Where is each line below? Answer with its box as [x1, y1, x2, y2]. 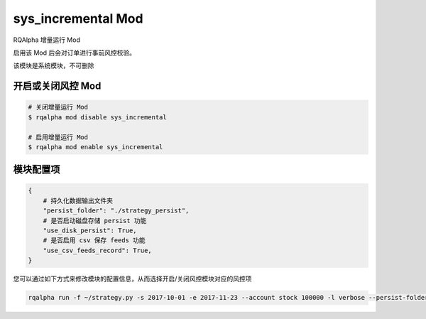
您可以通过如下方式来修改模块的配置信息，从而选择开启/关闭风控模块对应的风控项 [13, 274, 252, 283]
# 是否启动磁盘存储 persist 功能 [43, 217, 147, 225]
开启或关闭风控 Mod [13, 80, 102, 92]
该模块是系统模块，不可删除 [13, 61, 94, 70]
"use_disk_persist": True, [43, 227, 138, 234]
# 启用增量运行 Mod [28, 133, 89, 141]
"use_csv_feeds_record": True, [43, 246, 152, 254]
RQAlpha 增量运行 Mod [13, 36, 81, 44]
